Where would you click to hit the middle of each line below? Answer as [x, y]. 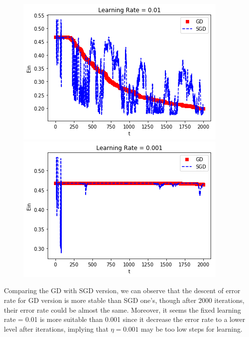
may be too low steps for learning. [192, 328]
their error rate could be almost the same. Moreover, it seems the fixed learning [123, 309]
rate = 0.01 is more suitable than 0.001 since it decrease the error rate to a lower [124, 319]
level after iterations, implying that [56, 328]
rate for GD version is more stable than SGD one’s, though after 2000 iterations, [124, 300]
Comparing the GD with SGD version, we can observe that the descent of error [122, 290]
